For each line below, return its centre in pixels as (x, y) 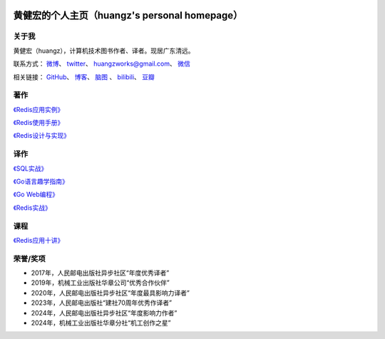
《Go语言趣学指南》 (41, 181)
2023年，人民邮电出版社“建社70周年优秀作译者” (102, 303)
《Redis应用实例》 (38, 109)
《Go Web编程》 (36, 194)
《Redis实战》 (32, 208)
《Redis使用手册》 (38, 123)
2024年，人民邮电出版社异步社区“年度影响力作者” (104, 313)
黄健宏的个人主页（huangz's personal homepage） (128, 15)
